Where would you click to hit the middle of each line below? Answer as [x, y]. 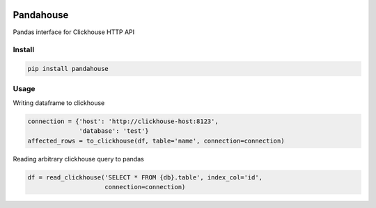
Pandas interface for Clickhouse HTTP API [74, 32]
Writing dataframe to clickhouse [59, 103]
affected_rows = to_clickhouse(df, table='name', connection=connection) [156, 141]
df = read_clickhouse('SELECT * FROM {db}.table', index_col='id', [145, 177]
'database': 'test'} [114, 131]
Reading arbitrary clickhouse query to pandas [78, 159]
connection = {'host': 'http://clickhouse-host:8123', [123, 121]
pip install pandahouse [68, 69]
